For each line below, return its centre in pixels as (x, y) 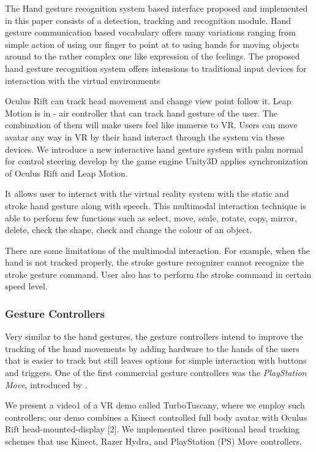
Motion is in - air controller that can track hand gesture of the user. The (141, 113)
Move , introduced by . (46, 384)
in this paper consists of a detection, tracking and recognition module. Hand (148, 20)
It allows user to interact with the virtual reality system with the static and (147, 193)
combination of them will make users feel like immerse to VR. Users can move (151, 125)
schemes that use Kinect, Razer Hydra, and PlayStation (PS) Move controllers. (153, 441)
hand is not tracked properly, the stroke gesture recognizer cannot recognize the (155, 262)
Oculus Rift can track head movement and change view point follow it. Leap (148, 101)
